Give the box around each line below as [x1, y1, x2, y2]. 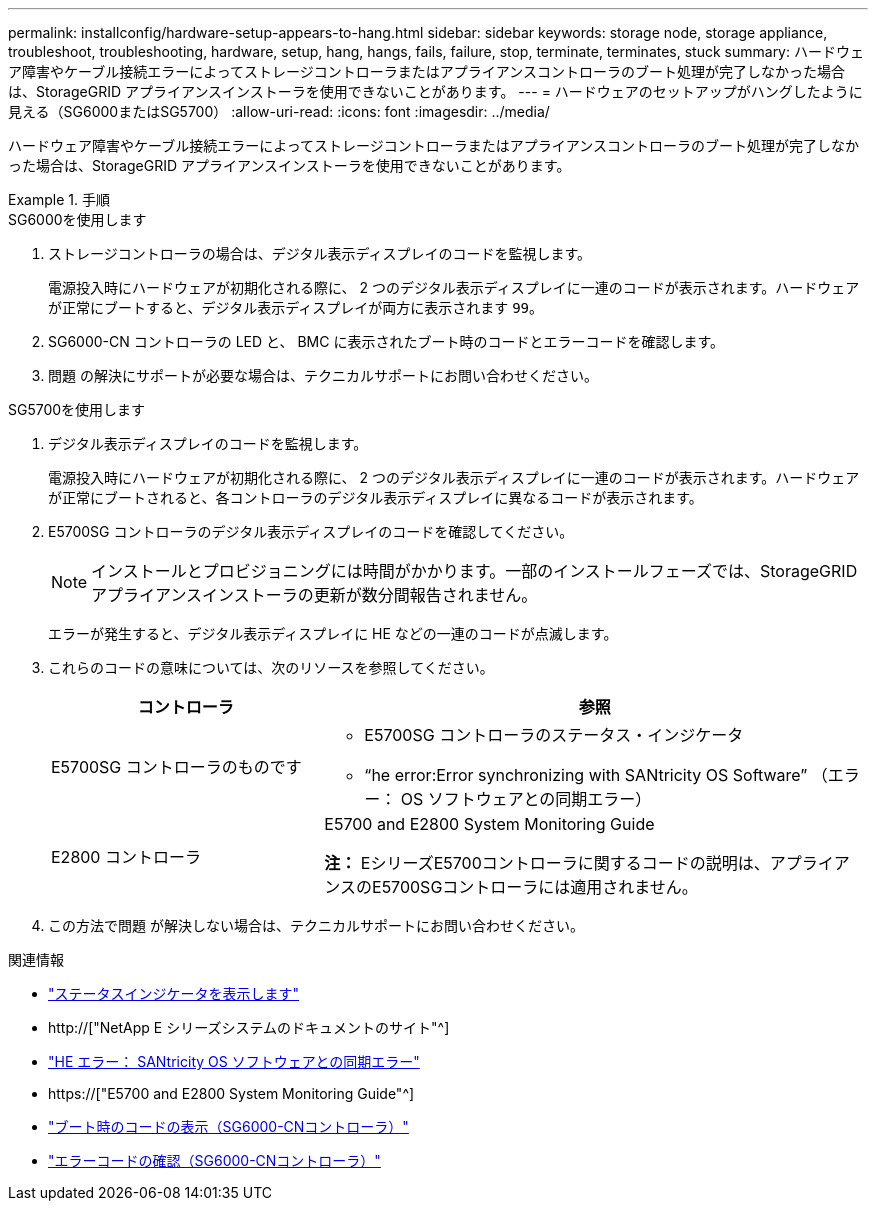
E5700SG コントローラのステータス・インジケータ [364, 725, 744, 745]
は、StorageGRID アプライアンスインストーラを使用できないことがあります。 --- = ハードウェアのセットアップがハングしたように [8, 83, 863, 100]
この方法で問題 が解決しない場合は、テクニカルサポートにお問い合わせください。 [48, 917, 584, 934]
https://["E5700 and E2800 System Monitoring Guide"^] [48, 1085, 415, 1102]
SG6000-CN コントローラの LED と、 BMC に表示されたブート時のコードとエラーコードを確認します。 [48, 333, 725, 350]
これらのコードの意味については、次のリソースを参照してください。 [48, 659, 494, 676]
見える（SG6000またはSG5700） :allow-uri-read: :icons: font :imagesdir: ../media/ [8, 103, 550, 120]
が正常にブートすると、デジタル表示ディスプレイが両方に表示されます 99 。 [48, 299, 543, 316]
